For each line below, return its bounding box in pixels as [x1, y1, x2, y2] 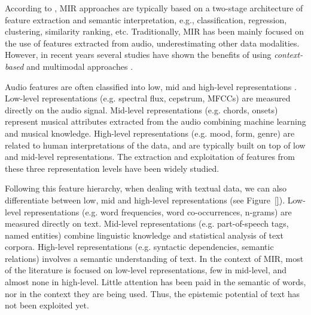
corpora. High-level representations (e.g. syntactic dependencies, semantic [5, 240, 274, 253]
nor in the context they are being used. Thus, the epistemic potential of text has [5, 287, 300, 299]
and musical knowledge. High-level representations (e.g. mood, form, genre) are [5, 126, 295, 139]
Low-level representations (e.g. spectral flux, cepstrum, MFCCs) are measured [5, 92, 291, 104]
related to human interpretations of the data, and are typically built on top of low [5, 138, 306, 151]
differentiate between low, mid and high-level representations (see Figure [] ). [5, 193, 285, 206]
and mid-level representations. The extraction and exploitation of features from [5, 150, 295, 163]
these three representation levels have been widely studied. [5, 162, 219, 174]
